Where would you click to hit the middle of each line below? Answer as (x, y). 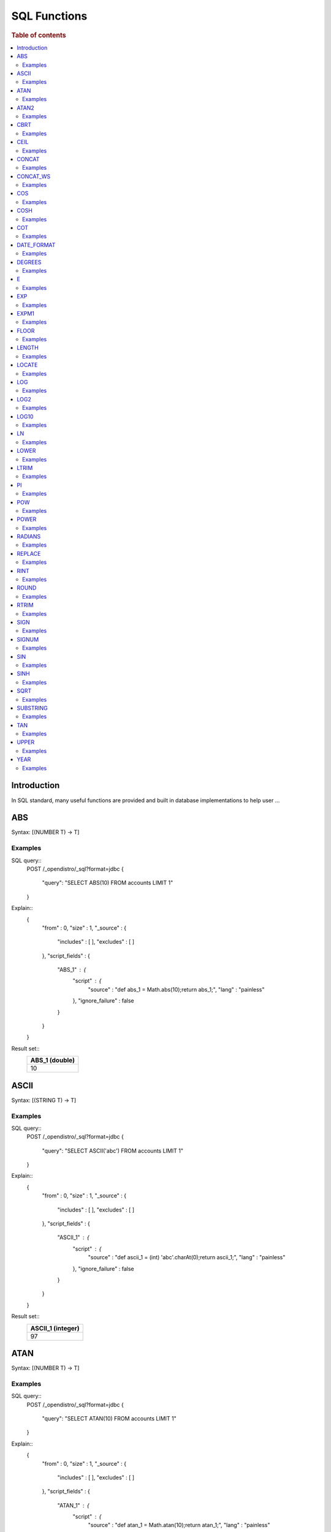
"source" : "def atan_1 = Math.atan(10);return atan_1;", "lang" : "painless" (179, 1525)
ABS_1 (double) (52, 1060)
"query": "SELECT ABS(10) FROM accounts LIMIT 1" (108, 883)
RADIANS (29, 537)
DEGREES (29, 262)
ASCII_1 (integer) (55, 1328)
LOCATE (27, 365)
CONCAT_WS (34, 176)
